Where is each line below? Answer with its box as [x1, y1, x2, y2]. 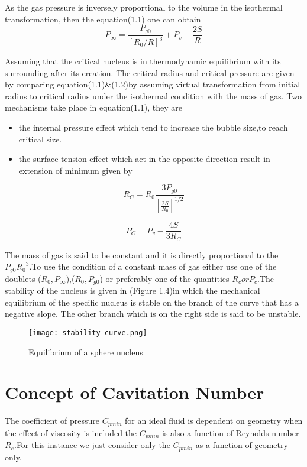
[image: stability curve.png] [28, 328, 147, 337]
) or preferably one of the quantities [99, 272, 230, 284]
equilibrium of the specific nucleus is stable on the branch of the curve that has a [5, 296, 299, 308]
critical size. [18, 132, 62, 145]
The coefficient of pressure [5, 414, 100, 427]
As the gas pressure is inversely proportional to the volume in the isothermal [5, 1, 283, 13]
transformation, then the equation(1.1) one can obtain [5, 12, 201, 25]
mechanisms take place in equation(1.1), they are [5, 101, 183, 113]
